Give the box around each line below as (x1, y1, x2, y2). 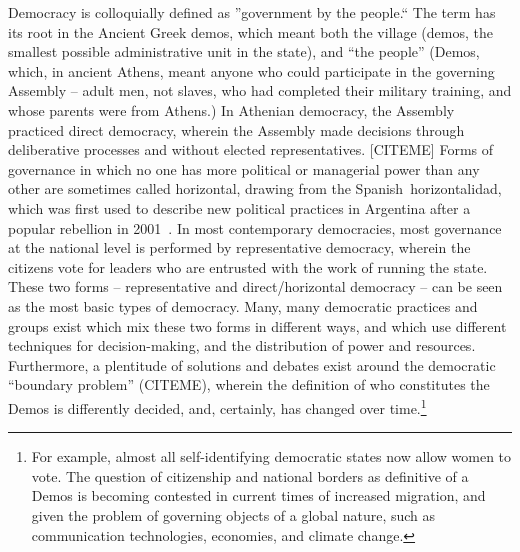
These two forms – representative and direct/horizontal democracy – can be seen (8, 276, 503, 297)
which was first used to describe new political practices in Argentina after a (8, 197, 471, 218)
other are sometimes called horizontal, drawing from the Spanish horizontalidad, (8, 178, 502, 199)
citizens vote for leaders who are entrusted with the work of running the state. (8, 256, 488, 277)
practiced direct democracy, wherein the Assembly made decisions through (8, 119, 465, 140)
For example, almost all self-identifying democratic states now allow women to (31, 446, 512, 467)
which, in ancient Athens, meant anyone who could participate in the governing (8, 60, 495, 81)
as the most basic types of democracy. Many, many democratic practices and (8, 295, 478, 316)
